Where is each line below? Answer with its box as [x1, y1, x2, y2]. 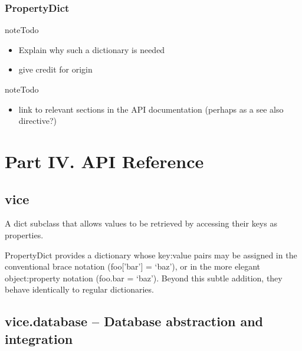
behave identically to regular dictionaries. [5, 283, 154, 296]
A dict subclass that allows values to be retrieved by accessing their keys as [5, 217, 277, 229]
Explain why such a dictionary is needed [18, 43, 165, 55]
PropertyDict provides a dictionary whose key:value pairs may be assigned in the [5, 248, 297, 261]
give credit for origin [18, 63, 93, 76]
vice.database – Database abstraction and [5, 312, 264, 330]
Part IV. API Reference [5, 149, 204, 173]
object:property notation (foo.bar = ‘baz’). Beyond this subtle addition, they [5, 271, 283, 284]
